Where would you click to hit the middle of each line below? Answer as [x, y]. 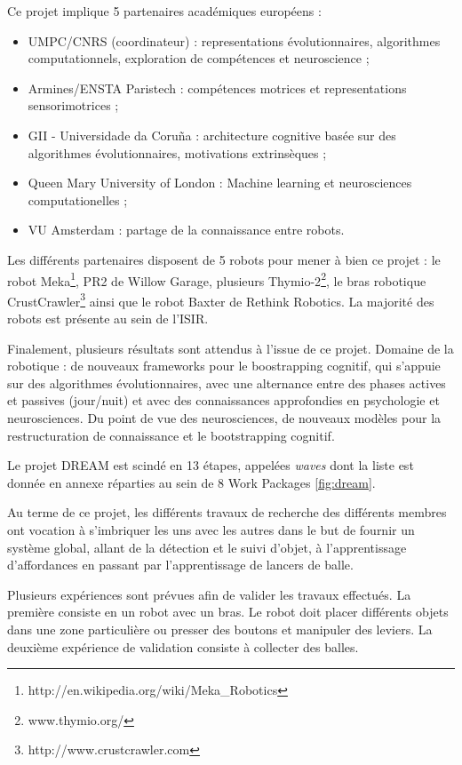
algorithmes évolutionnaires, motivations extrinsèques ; [177, 152]
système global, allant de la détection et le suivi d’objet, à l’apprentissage [207, 547]
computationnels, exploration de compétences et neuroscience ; [199, 58]
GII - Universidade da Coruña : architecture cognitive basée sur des [212, 135]
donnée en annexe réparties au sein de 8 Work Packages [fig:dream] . [191, 482]
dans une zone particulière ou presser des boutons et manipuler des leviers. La [220, 629]
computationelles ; [78, 199]
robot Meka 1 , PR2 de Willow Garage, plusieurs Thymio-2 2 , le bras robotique [217, 279]
